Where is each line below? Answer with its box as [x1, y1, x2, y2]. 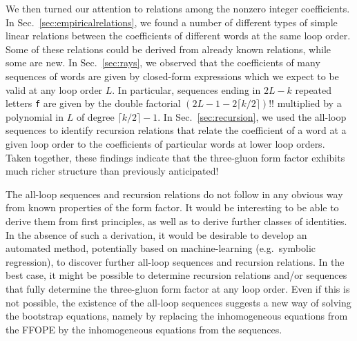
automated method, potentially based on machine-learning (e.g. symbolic [6, 241, 316, 255]
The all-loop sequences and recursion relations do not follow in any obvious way [6, 186, 343, 201]
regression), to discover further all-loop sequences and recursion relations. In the [6, 254, 345, 269]
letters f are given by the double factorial [6, 96, 181, 110]
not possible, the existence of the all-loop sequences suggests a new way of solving [6, 295, 351, 309]
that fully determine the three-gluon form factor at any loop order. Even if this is [6, 281, 350, 295]
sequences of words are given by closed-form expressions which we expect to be [6, 68, 339, 83]
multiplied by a [277, 96, 342, 110]
